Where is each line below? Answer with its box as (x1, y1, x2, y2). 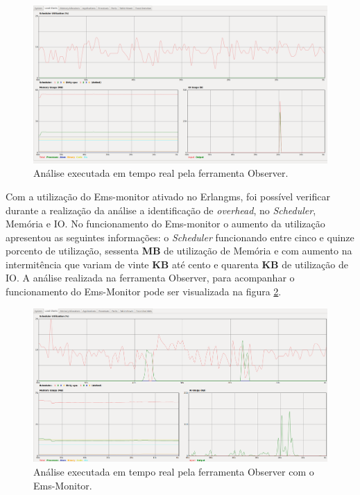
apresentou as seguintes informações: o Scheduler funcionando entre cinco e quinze (6, 229, 354, 244)
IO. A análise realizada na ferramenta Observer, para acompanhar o (6, 270, 295, 285)
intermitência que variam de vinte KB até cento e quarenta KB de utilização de (6, 257, 348, 271)
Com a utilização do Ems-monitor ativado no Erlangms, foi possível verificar (6, 189, 330, 203)
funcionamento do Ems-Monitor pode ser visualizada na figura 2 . (6, 284, 282, 299)
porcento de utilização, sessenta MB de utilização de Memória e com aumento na (6, 243, 352, 258)
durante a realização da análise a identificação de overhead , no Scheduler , (6, 202, 316, 217)
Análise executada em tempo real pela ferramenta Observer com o (33, 464, 314, 478)
